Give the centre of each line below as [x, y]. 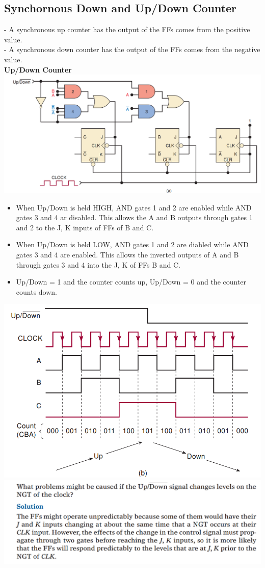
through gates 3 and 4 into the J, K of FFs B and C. [98, 264]
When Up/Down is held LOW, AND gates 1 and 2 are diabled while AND [132, 244]
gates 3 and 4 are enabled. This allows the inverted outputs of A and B [127, 254]
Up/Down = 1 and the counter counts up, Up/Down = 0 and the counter [131, 282]
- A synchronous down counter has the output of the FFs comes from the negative [132, 49]
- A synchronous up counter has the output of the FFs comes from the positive [127, 29]
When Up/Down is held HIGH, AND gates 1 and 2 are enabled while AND [134, 207]
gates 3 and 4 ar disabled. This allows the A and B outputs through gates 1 [134, 217]
